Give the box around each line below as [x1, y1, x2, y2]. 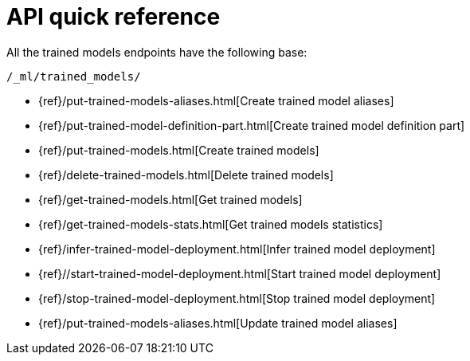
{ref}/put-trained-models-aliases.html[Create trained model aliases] [38, 93, 394, 108]
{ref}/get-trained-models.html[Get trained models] [38, 192, 303, 206]
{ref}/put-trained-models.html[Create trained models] [38, 143, 319, 157]
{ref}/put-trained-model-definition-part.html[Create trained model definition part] [38, 118, 465, 132]
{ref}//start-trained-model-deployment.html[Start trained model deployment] [38, 266, 441, 281]
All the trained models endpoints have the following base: [6, 45, 307, 59]
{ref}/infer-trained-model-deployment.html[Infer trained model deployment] [38, 241, 436, 256]
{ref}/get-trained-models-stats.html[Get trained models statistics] [38, 217, 383, 231]
